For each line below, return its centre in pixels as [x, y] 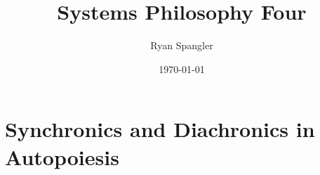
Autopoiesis [62, 156]
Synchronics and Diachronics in [160, 129]
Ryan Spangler [182, 45]
